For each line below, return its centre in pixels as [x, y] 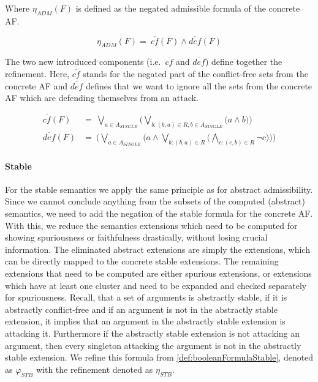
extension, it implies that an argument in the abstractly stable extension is [145, 321]
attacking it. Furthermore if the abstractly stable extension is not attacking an [152, 333]
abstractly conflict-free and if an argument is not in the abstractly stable [141, 309]
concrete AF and [36, 85]
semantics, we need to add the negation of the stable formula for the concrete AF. [159, 213]
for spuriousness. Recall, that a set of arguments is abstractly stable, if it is [146, 297]
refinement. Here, [37, 73]
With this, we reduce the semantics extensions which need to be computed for [151, 225]
